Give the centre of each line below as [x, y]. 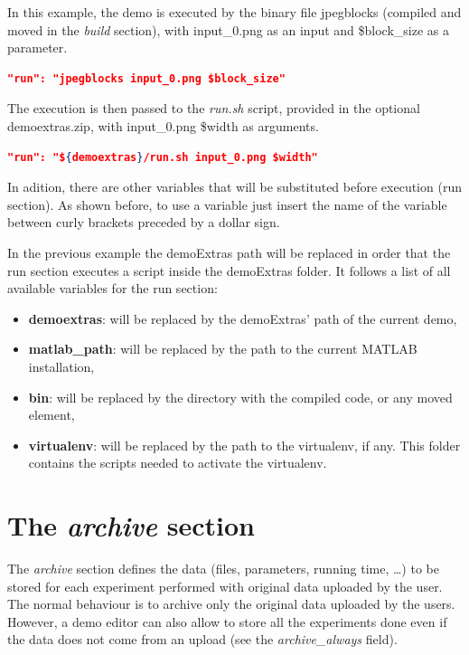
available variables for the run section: [113, 288]
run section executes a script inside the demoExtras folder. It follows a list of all [229, 270]
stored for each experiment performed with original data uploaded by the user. [225, 586]
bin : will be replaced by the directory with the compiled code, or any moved [240, 397]
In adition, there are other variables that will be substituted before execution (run [234, 187]
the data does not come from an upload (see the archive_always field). [202, 639]
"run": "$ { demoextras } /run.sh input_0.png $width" [163, 157]
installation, [61, 366]
